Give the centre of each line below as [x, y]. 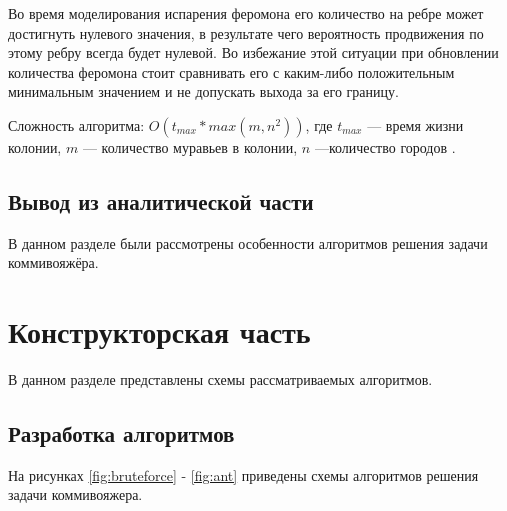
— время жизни [415, 124]
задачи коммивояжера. [75, 494]
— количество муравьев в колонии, [190, 146]
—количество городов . [385, 146]
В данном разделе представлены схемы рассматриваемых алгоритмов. [220, 379]
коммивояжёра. [53, 262]
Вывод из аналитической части [161, 200]
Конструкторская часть [159, 331]
